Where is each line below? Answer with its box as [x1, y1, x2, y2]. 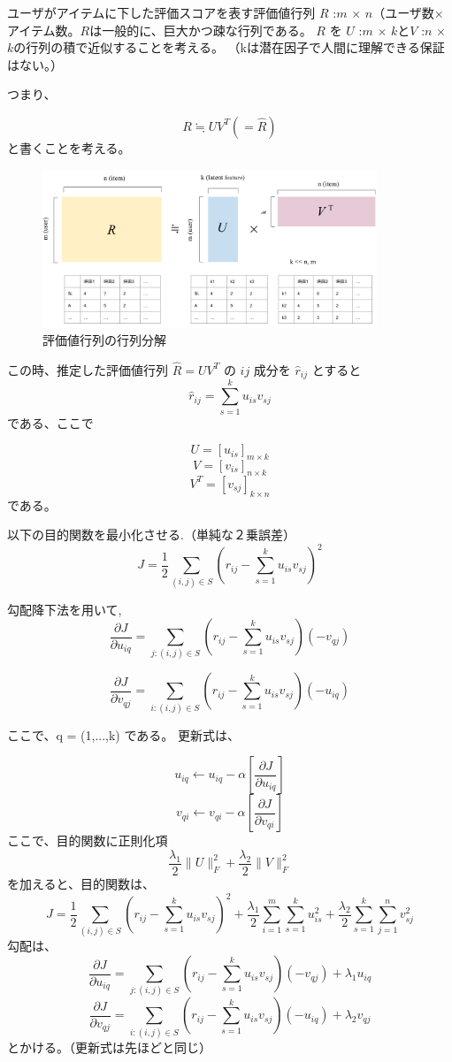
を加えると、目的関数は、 [7, 875, 156, 893]
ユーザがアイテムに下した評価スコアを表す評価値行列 [7, 4, 316, 21]
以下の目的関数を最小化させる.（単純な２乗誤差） [7, 525, 295, 544]
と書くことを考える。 [7, 138, 131, 157]
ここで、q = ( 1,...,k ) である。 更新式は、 [7, 725, 240, 744]
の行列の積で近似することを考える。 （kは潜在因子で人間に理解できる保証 [13, 38, 445, 57]
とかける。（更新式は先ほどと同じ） [7, 1037, 211, 1056]
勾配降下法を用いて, [7, 600, 122, 618]
